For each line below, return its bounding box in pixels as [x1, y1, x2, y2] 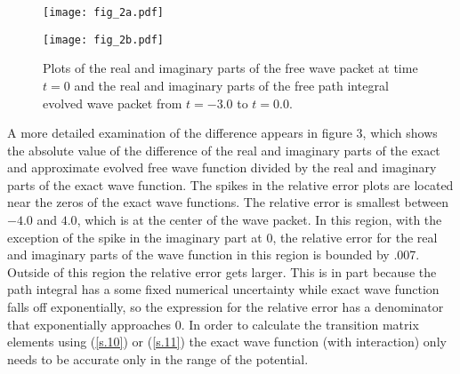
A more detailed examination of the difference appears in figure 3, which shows [7, 123, 438, 142]
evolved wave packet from [43, 93, 182, 112]
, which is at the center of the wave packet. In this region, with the [77, 211, 442, 229]
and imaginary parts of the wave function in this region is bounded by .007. [7, 245, 420, 264]
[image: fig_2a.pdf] [43, 6, 165, 19]
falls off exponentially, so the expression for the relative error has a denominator [7, 298, 444, 316]
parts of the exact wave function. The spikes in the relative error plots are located [7, 175, 454, 194]
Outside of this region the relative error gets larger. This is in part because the [7, 262, 437, 281]
